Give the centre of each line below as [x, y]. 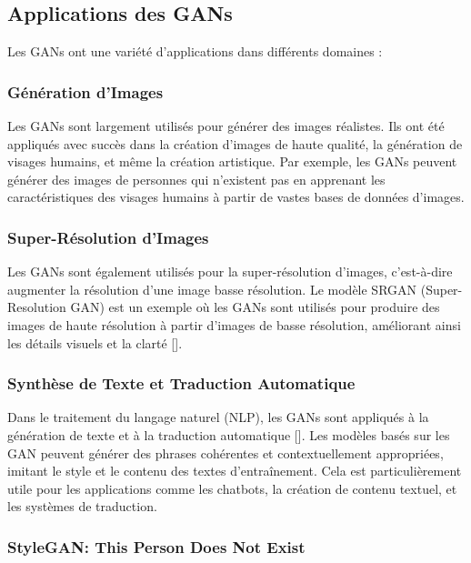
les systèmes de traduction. [82, 506]
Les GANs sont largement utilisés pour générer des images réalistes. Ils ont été [226, 126]
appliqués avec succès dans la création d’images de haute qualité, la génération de [235, 143]
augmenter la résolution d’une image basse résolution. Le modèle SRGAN [212, 289]
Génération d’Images [85, 91]
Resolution [37, 307]
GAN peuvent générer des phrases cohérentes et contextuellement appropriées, [225, 452]
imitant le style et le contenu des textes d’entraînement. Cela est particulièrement [235, 471]
